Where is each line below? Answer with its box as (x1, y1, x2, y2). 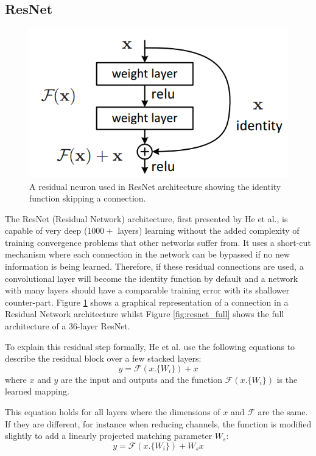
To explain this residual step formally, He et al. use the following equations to (5, 340, 295, 353)
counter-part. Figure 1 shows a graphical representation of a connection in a (5, 295, 289, 308)
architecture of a (5, 320, 66, 332)
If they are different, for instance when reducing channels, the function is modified (5, 417, 312, 430)
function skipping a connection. (29, 192, 146, 205)
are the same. (258, 405, 308, 418)
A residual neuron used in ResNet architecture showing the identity (29, 180, 281, 192)
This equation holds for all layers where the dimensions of (5, 405, 220, 418)
